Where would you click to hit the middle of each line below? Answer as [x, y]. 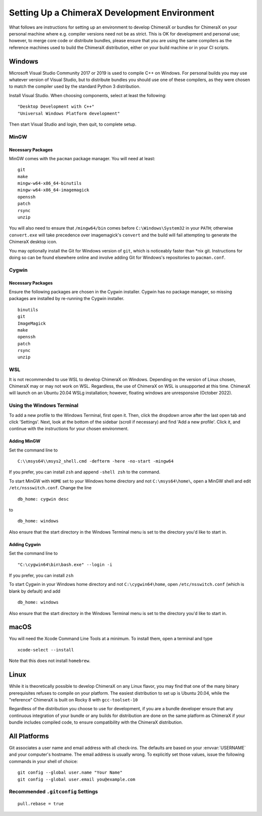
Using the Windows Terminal [44, 405]
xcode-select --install [46, 650]
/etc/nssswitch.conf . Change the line [50, 488]
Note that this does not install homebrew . [50, 661]
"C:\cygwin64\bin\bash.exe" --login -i [65, 565]
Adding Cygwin [25, 544]
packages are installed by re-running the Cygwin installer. [67, 299]
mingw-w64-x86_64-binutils [50, 183]
